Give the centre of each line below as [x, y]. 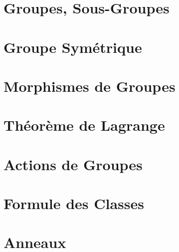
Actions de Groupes [73, 164]
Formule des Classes [74, 203]
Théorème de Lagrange [84, 125]
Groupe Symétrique [73, 47]
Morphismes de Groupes [89, 86]
